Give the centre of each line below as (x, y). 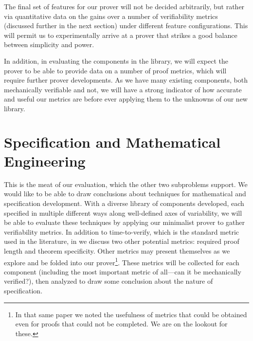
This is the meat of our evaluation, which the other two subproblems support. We (126, 184)
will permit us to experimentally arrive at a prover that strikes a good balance (121, 35)
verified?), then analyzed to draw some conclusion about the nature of (108, 281)
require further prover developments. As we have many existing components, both (126, 80)
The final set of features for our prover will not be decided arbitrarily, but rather (124, 6)
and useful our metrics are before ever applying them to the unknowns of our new (126, 99)
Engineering (45, 161)
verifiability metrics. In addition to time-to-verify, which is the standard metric (122, 231)
